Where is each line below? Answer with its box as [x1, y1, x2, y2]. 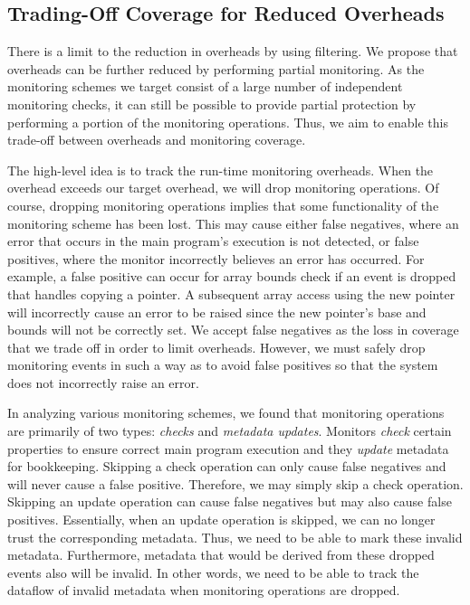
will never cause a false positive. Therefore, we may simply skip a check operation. [7, 474, 464, 493]
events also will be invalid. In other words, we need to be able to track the [7, 562, 419, 581]
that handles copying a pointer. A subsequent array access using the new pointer [7, 284, 456, 303]
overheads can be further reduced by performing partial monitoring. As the [7, 59, 425, 78]
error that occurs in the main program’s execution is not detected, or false [7, 232, 419, 251]
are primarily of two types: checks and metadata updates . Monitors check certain [7, 421, 452, 440]
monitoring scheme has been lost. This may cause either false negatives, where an [7, 213, 459, 232]
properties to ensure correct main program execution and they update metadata [7, 439, 449, 458]
